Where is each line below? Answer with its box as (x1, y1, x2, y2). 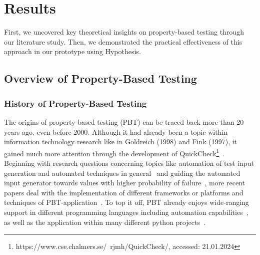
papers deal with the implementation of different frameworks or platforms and (4, 187, 243, 197)
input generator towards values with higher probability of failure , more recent (4, 177, 245, 188)
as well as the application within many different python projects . (4, 216, 205, 227)
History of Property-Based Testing (4, 97, 147, 109)
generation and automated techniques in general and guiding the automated (4, 167, 240, 178)
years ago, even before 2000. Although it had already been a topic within (4, 126, 228, 137)
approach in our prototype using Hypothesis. (4, 46, 141, 57)
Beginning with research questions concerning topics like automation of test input (4, 157, 254, 168)
